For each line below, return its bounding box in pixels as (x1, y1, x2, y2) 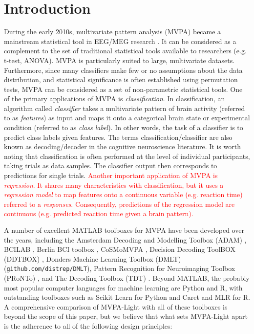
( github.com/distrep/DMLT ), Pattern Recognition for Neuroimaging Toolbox (4, 263, 235, 273)
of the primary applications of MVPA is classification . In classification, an (4, 93, 225, 104)
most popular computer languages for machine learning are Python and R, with (4, 282, 243, 292)
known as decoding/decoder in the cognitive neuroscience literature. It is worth (4, 141, 241, 152)
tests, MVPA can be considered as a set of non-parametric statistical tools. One (4, 84, 243, 94)
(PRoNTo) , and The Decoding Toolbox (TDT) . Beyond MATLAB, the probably (4, 273, 250, 283)
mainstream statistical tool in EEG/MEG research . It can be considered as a (4, 36, 236, 46)
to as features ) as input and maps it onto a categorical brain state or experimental (4, 112, 250, 123)
